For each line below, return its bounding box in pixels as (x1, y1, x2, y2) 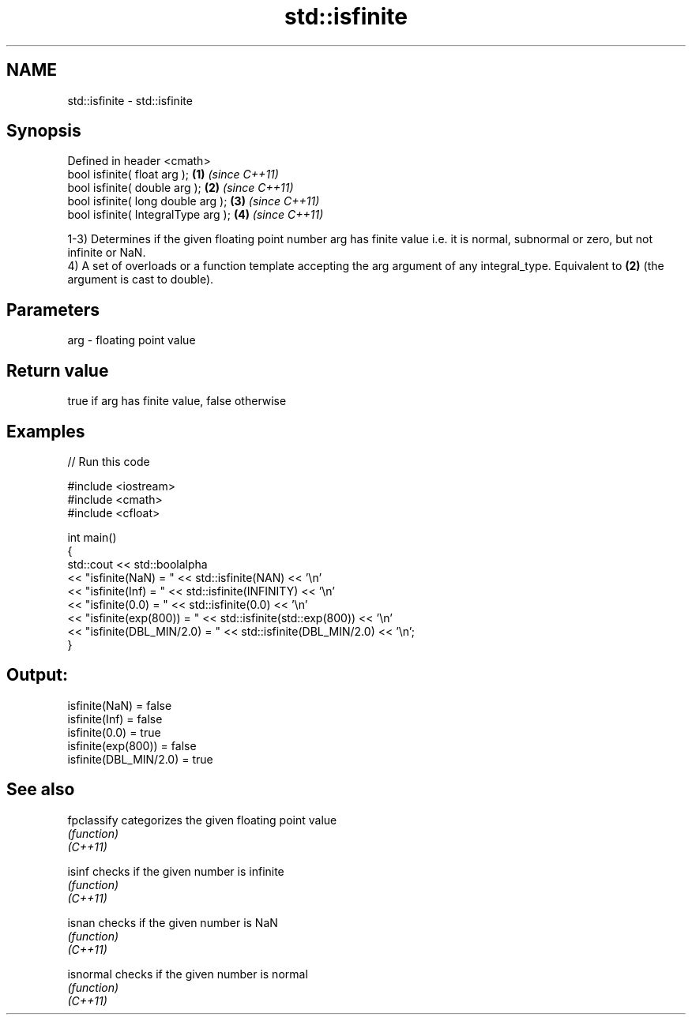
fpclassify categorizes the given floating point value (67, 813, 337, 827)
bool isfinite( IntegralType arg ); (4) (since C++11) (67, 208, 324, 222)
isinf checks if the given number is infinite (67, 864, 284, 878)
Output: (6, 665, 68, 685)
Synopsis (6, 121, 81, 141)
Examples (6, 421, 85, 441)
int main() (67, 530, 117, 544)
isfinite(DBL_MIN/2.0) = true (67, 752, 213, 766)
